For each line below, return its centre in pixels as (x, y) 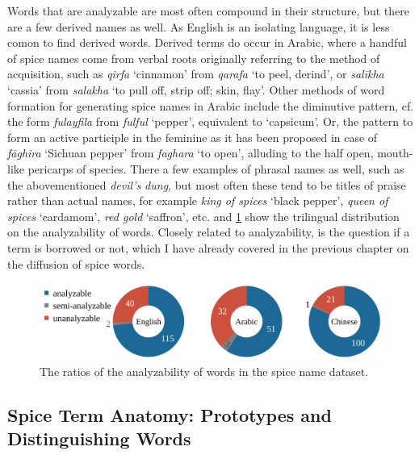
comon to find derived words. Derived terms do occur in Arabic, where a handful (207, 42)
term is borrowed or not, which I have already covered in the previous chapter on (208, 247)
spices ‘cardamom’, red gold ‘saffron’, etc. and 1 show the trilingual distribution (203, 216)
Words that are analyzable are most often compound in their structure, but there (208, 10)
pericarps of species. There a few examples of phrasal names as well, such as (216, 168)
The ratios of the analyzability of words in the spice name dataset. (204, 371)
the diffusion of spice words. (76, 263)
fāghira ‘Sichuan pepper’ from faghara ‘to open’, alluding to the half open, (191, 153)
